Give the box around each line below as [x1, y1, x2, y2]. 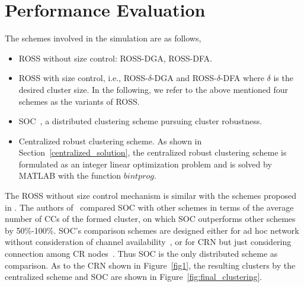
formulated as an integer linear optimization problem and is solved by [18, 157, 272, 170]
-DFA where [220, 72, 264, 84]
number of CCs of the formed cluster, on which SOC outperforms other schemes [5, 212, 296, 225]
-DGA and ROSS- [151, 72, 217, 84]
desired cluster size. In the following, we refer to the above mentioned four [18, 83, 289, 95]
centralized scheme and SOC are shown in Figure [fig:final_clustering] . [5, 270, 263, 283]
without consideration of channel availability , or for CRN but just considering [5, 236, 292, 248]
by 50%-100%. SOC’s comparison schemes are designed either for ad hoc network [5, 224, 299, 236]
